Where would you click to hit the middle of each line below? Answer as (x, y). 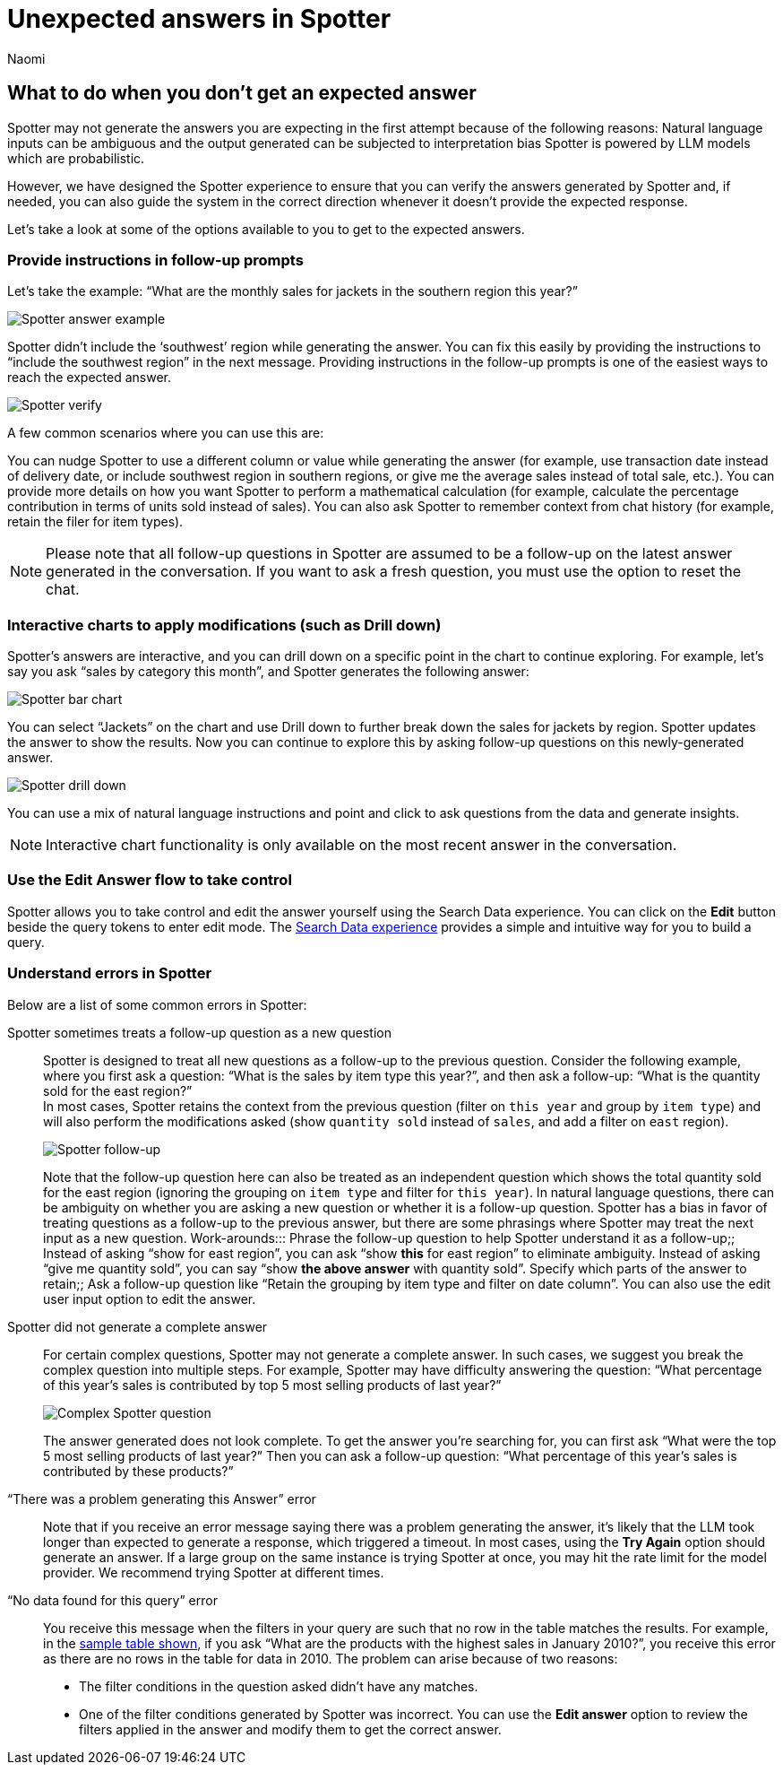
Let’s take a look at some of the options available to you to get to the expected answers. (266, 229)
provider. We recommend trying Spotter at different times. (214, 1572)
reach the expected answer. (90, 378)
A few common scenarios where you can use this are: (166, 433)
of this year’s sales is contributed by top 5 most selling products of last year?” (272, 1385)
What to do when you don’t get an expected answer (242, 93)
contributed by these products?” (138, 1471)
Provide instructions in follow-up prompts (155, 260)
